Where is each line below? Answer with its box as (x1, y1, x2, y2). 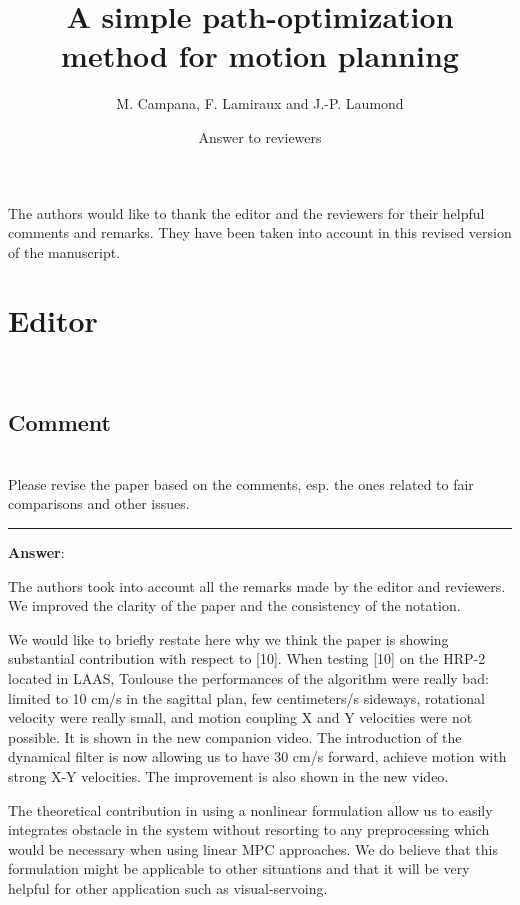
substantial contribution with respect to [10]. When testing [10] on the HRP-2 (8, 648, 486, 669)
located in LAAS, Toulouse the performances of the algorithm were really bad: (8, 667, 489, 688)
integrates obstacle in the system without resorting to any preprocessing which (8, 819, 490, 840)
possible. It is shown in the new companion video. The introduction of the (8, 726, 462, 747)
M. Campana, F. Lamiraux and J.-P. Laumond (116, 93, 404, 114)
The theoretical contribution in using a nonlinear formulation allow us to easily (8, 799, 493, 820)
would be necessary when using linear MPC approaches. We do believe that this (8, 838, 498, 859)
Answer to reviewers (198, 126, 322, 147)
